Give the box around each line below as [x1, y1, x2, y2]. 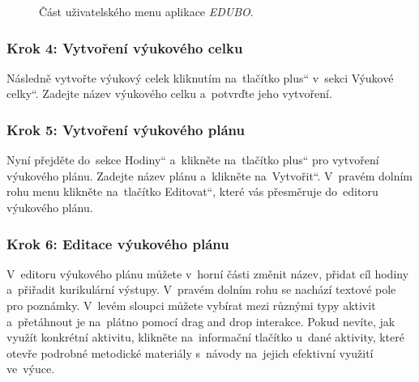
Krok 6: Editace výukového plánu [6, 233, 229, 253]
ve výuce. [6, 360, 55, 377]
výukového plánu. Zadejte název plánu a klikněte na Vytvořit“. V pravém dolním [6, 167, 413, 184]
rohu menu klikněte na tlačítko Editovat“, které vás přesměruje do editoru [6, 183, 378, 200]
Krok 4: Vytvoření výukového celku [6, 37, 243, 57]
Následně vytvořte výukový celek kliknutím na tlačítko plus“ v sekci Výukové [6, 69, 394, 86]
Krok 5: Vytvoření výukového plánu [6, 119, 245, 139]
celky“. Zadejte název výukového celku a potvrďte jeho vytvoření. [6, 85, 332, 102]
